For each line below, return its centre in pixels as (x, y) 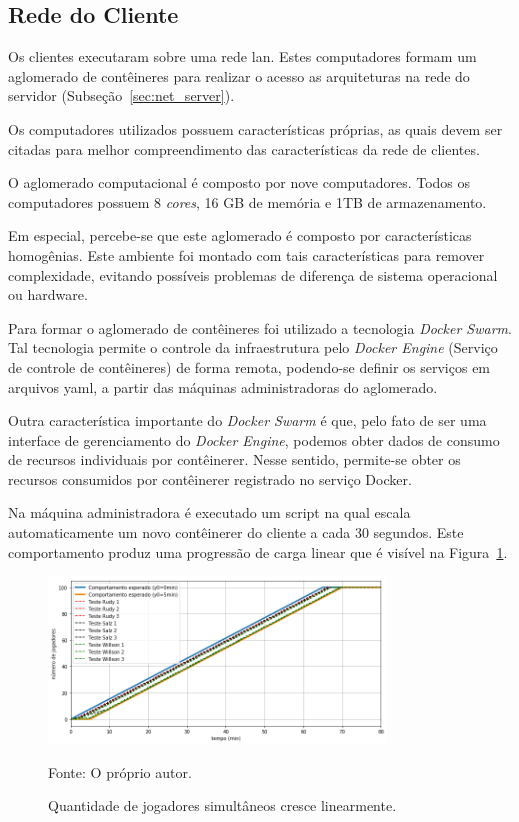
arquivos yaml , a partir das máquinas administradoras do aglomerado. (223, 386)
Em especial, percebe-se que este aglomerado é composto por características (240, 235)
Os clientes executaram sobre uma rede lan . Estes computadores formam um (242, 56)
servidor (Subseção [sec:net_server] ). (121, 95)
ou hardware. (48, 294)
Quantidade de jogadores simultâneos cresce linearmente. (222, 805)
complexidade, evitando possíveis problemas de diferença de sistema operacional (253, 274)
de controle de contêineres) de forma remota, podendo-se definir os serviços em (249, 366)
